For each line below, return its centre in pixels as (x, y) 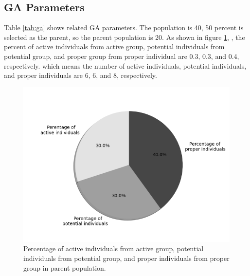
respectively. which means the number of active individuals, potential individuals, (125, 65)
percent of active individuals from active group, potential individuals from (114, 46)
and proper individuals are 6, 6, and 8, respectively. (80, 75)
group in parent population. (65, 267)
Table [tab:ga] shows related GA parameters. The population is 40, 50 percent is (124, 28)
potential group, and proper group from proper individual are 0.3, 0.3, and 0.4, (122, 56)
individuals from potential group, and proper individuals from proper (126, 258)
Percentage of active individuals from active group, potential (114, 248)
